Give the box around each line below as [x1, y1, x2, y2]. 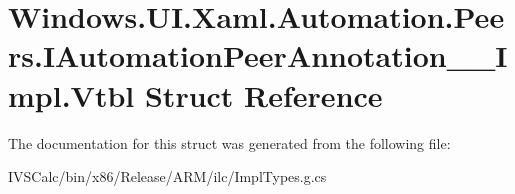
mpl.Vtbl [8, 74, 135, 115]
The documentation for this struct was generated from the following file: [8, 132, 451, 153]
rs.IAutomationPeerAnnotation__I [8, 35, 508, 76]
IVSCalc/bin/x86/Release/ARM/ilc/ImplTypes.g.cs [8, 166, 327, 187]
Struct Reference [144, 74, 383, 115]
